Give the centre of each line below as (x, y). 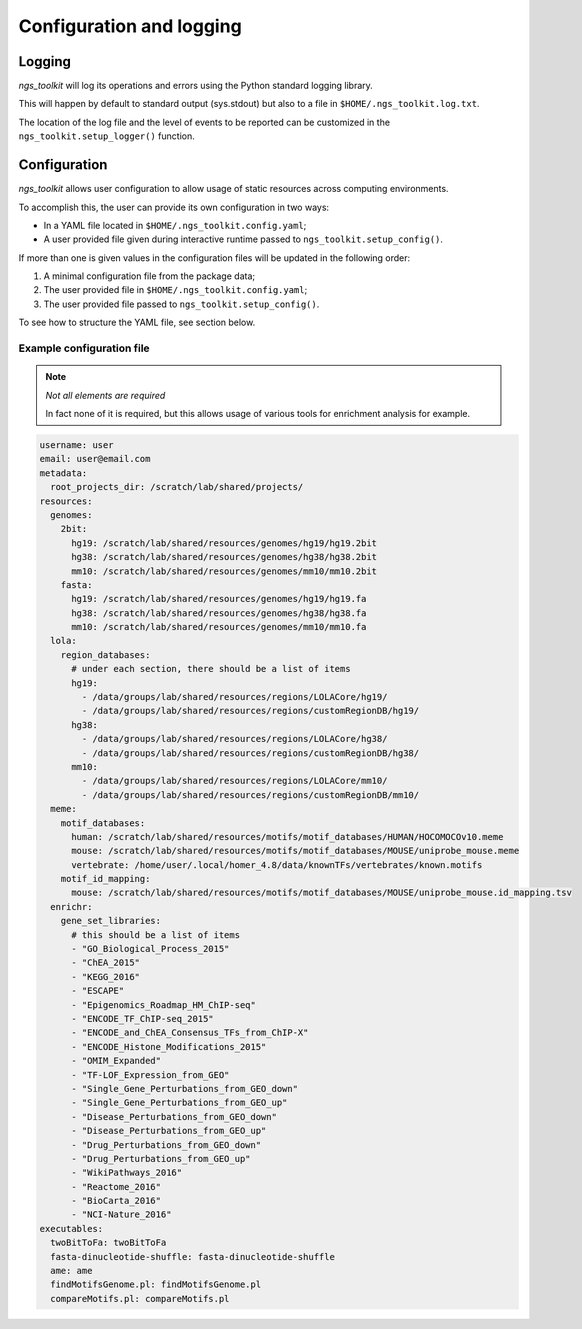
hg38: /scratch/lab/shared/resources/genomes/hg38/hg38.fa (219, 613)
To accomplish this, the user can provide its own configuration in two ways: (174, 207)
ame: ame (71, 1271)
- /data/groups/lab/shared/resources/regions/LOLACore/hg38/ (234, 739)
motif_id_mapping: (105, 879)
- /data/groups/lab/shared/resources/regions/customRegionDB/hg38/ (250, 753)
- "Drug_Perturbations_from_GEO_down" (166, 1144)
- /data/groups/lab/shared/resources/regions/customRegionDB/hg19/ (250, 711)
